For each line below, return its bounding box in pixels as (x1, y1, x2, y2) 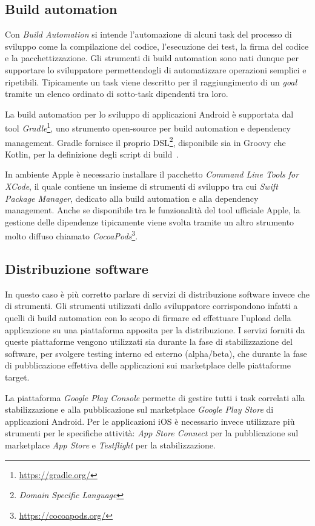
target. (5, 371, 30, 384)
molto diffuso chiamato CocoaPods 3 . (5, 228, 138, 242)
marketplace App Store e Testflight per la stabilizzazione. (5, 439, 216, 451)
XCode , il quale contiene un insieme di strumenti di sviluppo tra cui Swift (5, 180, 278, 193)
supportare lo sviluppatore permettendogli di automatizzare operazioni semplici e (5, 63, 307, 76)
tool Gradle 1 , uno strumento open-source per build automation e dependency (5, 120, 291, 135)
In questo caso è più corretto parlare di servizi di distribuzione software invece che (5, 287, 310, 300)
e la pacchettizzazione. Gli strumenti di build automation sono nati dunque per (5, 52, 299, 64)
